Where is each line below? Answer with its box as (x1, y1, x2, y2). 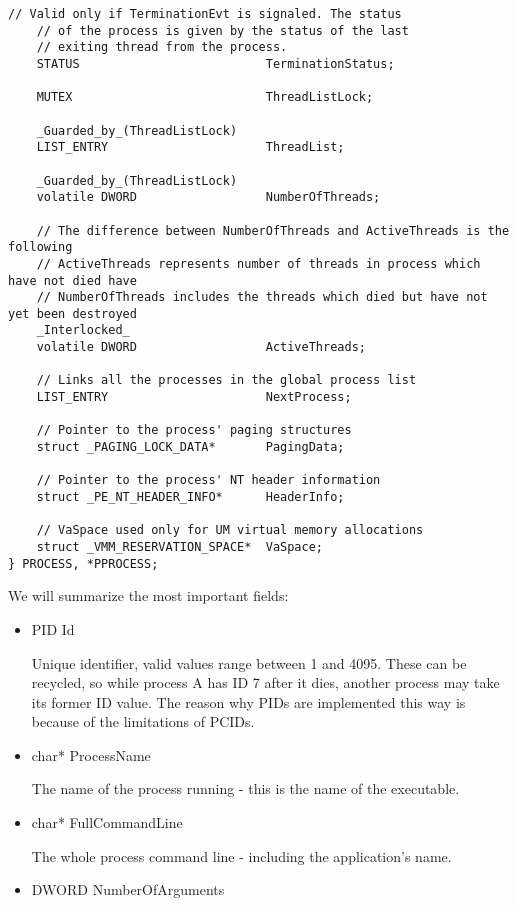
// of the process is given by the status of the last (36, 23, 409, 38)
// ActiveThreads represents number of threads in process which (36, 256, 481, 271)
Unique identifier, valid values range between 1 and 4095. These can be (31, 652, 467, 673)
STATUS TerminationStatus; (36, 56, 395, 71)
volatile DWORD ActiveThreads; (36, 340, 366, 355)
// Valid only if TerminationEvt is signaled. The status (8, 7, 402, 21)
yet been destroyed (8, 306, 137, 321)
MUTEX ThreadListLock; (36, 90, 374, 105)
